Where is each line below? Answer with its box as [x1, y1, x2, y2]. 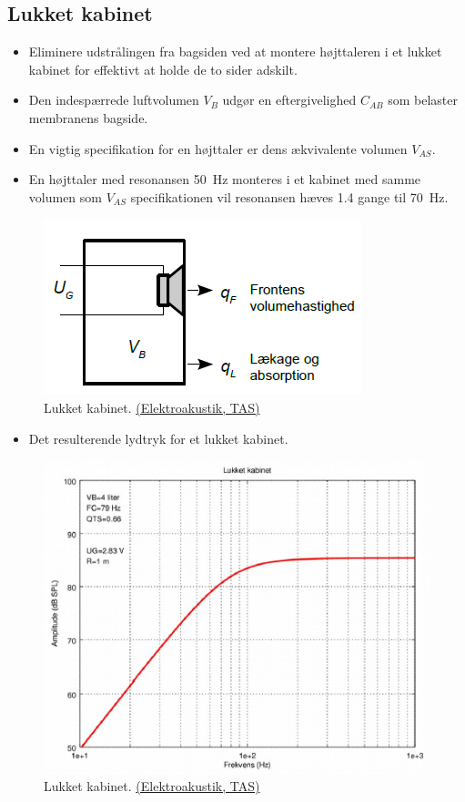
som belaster [388, 90, 458, 109]
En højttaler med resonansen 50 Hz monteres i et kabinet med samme [28, 170, 421, 189]
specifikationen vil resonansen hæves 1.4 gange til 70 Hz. [130, 187, 449, 206]
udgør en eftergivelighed [222, 90, 357, 109]
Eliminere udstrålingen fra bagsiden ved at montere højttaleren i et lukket [28, 42, 442, 61]
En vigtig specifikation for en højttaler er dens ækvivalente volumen [28, 139, 408, 158]
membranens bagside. [28, 108, 148, 127]
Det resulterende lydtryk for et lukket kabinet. [28, 428, 288, 447]
